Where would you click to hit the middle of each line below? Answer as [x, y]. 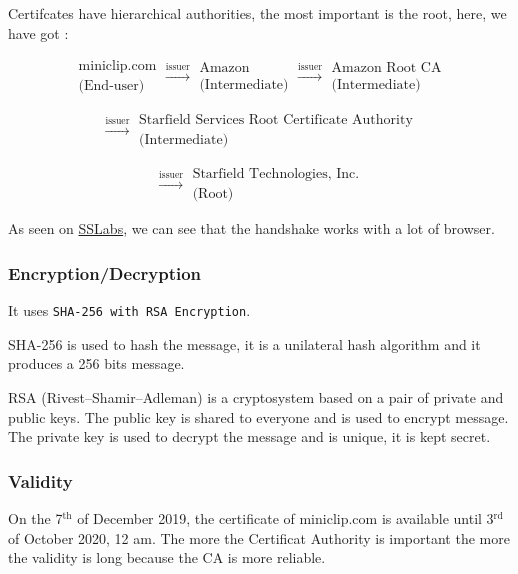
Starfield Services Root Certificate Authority [276, 120]
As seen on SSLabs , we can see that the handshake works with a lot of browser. [251, 228]
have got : [38, 32]
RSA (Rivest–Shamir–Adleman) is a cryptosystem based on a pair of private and [256, 397]
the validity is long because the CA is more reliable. [167, 557]
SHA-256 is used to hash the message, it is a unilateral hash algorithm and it [244, 343]
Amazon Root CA [386, 67]
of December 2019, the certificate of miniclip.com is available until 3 [285, 518]
